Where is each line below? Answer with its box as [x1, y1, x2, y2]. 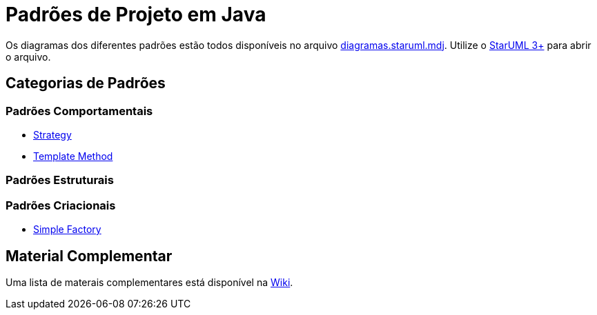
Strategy [33, 128, 72, 141]
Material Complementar [6, 247, 173, 265]
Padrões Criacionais [6, 198, 116, 212]
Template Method [33, 150, 113, 162]
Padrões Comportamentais [6, 103, 153, 118]
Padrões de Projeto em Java [6, 3, 266, 26]
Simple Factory [33, 223, 101, 236]
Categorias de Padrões [6, 74, 166, 92]
